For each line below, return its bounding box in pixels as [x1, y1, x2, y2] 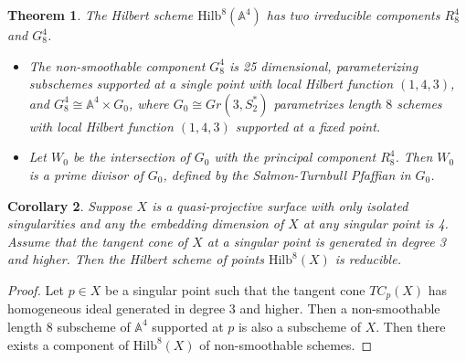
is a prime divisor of [28, 165, 143, 184]
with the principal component [214, 147, 376, 166]
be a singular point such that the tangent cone [105, 280, 365, 299]
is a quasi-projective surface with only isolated [152, 196, 408, 215]
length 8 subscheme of [7, 316, 131, 335]
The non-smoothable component [28, 56, 206, 75]
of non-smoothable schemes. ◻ [199, 334, 373, 354]
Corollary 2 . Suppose [7, 196, 132, 215]
